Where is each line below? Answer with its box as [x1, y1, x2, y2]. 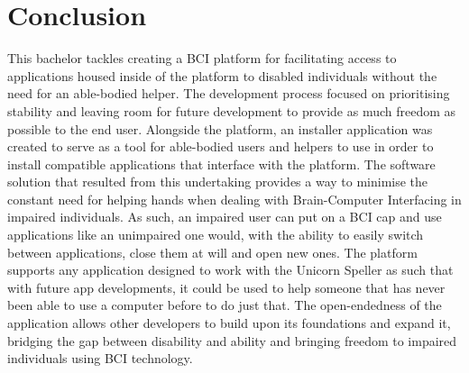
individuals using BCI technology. [7, 349, 193, 368]
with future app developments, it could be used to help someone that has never [7, 277, 446, 296]
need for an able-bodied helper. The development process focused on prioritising [7, 84, 450, 103]
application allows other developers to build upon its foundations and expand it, [7, 314, 451, 332]
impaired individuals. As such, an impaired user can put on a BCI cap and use [7, 207, 442, 226]
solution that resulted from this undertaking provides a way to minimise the [7, 172, 428, 191]
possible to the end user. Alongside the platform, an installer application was [7, 119, 433, 138]
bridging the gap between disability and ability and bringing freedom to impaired [7, 331, 457, 350]
